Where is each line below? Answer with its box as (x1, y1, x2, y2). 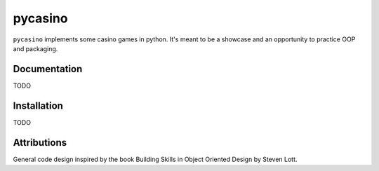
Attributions (13, 137, 67, 149)
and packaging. (13, 44, 58, 53)
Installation (13, 100, 63, 111)
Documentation (13, 63, 83, 75)
